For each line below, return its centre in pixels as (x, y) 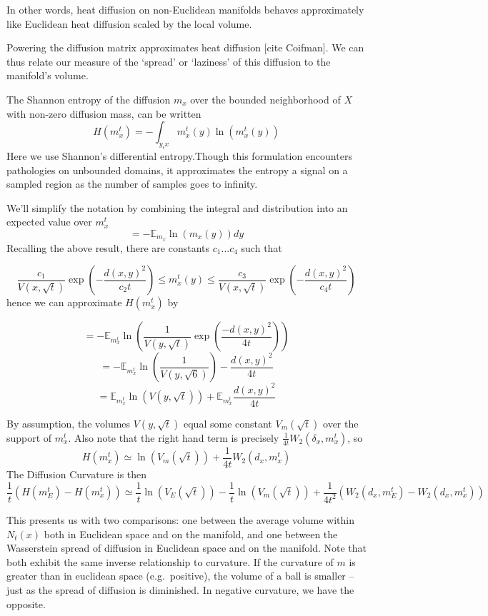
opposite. (26, 604)
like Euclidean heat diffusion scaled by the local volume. (129, 23)
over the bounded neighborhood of (265, 99)
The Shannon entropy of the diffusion (89, 99)
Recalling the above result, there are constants (108, 247)
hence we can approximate (64, 302)
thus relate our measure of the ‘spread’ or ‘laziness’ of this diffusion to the (169, 61)
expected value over (49, 222)
